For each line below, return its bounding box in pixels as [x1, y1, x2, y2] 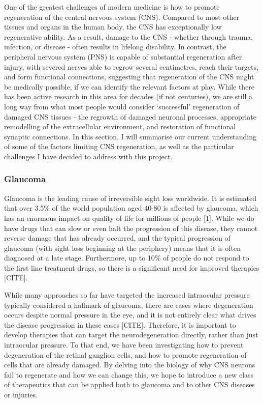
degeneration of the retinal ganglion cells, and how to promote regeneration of [4, 349, 247, 360]
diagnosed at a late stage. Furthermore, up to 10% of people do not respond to [4, 252, 249, 263]
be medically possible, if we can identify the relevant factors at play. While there [4, 81, 255, 92]
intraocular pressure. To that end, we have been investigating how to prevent [4, 339, 244, 350]
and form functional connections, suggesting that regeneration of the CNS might [4, 71, 254, 82]
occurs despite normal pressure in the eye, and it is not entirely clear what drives [4, 309, 256, 320]
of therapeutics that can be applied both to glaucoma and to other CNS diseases [4, 379, 255, 390]
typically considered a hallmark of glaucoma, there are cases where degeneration [4, 299, 253, 310]
